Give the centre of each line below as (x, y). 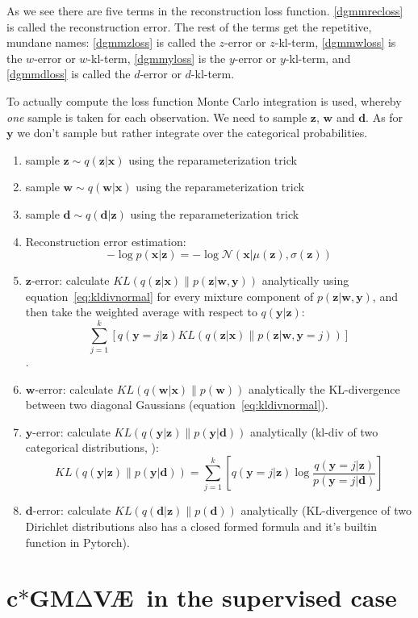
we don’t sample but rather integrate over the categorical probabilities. (192, 133)
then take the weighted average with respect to (141, 312)
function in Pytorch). (77, 542)
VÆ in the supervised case (245, 597)
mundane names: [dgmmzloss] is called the (111, 42)
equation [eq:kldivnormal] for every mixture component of (169, 296)
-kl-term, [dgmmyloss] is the (157, 58)
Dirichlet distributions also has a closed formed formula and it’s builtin (201, 526)
